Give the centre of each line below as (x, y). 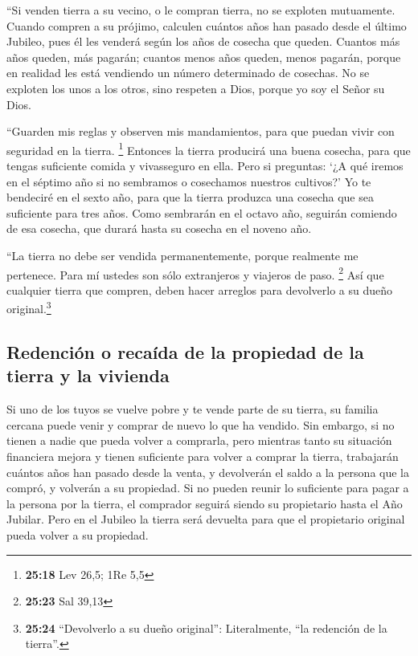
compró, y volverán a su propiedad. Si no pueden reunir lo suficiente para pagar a (208, 488)
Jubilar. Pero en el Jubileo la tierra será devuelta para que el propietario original (206, 519)
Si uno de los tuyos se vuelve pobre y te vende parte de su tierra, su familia (193, 409)
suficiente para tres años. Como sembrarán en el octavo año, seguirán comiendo (202, 212)
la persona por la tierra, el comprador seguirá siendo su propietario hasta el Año (205, 503)
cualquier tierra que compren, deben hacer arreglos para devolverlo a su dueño (200, 289)
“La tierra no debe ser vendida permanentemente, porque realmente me (182, 255)
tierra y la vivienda (88, 375)
